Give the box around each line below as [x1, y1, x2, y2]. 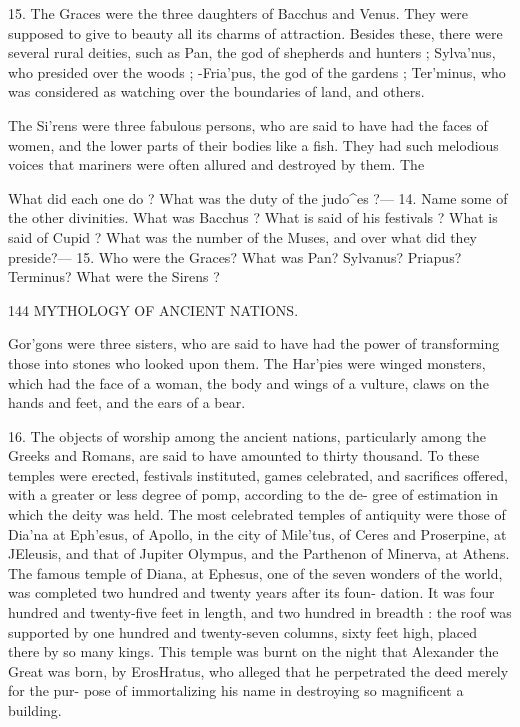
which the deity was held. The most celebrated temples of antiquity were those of [8, 504, 506, 525]
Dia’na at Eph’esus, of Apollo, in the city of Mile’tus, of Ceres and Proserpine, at [8, 523, 507, 544]
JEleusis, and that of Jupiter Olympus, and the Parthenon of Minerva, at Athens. [8, 543, 510, 564]
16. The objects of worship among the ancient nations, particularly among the [8, 425, 486, 446]
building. [8, 700, 62, 720]
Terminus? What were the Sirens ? [8, 266, 220, 287]
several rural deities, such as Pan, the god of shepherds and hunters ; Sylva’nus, [8, 42, 496, 63]
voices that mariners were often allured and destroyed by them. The [8, 154, 425, 175]
